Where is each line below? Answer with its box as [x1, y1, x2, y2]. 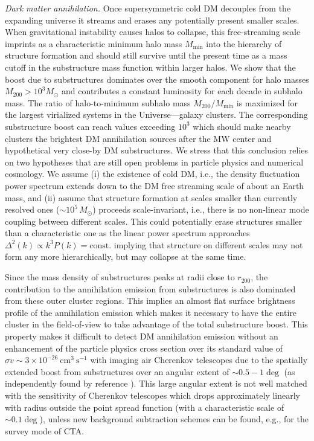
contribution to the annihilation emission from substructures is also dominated [5, 282, 296, 295]
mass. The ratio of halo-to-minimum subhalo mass [5, 96, 191, 109]
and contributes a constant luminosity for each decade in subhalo [62, 85, 303, 97]
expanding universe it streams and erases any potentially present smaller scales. [5, 13, 300, 26]
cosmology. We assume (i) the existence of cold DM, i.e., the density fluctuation [5, 167, 300, 180]
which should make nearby [193, 120, 291, 132]
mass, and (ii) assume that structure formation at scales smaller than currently [5, 191, 298, 204]
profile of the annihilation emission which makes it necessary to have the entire [5, 306, 297, 318]
